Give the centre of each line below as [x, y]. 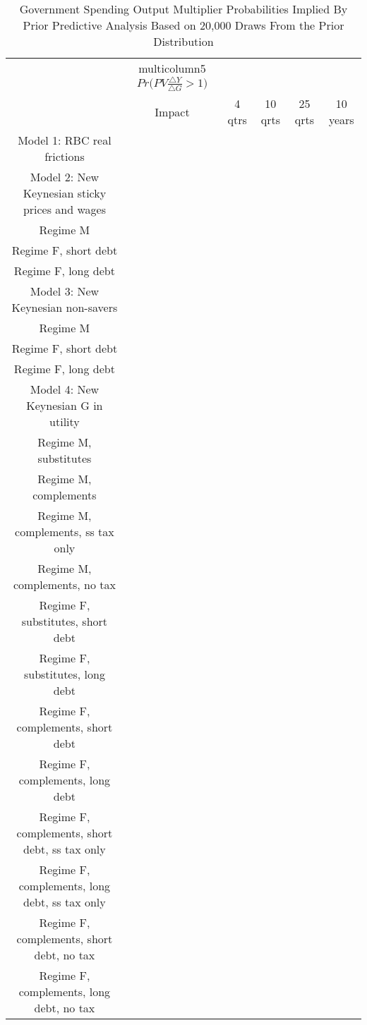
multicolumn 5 [172, 68]
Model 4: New [65, 389]
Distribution [183, 41]
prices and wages [64, 210]
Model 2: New [65, 177]
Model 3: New [65, 291]
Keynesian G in [65, 406]
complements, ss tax [65, 532]
